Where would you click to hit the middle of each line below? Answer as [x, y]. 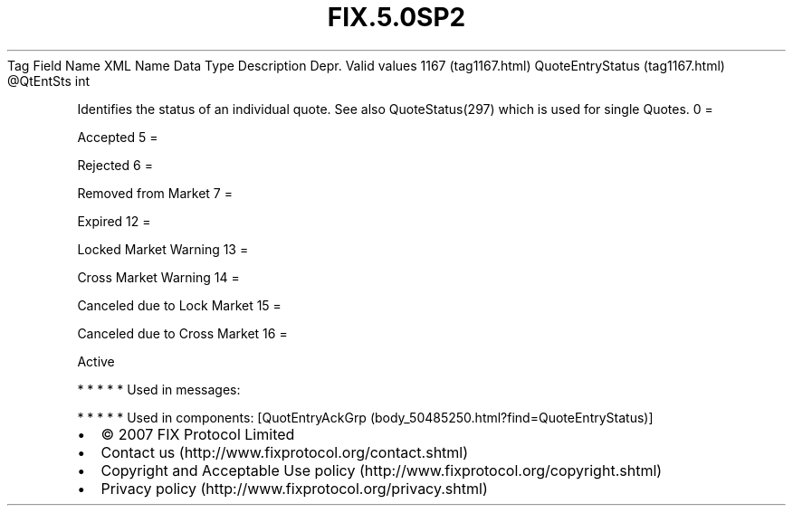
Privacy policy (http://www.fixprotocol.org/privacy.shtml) [294, 488]
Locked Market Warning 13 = [163, 249]
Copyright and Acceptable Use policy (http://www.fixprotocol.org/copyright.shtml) [382, 470]
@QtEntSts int [49, 81]
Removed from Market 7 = [155, 193]
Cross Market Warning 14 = [158, 277]
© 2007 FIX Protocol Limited [198, 434]
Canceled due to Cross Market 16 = [182, 333]
